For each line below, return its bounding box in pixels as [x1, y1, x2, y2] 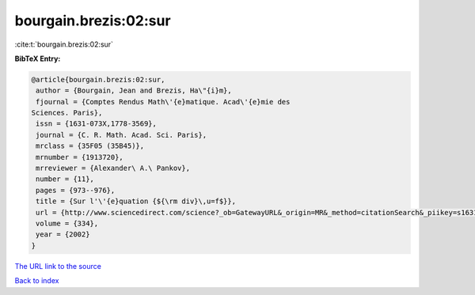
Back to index [14, 276, 59, 286]
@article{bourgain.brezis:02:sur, [31, 75, 165, 84]
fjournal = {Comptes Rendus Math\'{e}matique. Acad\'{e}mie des [36, 97, 291, 106]
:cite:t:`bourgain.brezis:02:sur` [14, 40, 114, 49]
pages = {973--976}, [36, 186, 116, 195]
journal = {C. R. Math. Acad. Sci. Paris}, [36, 130, 207, 139]
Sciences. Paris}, [31, 108, 103, 118]
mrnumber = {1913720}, [36, 153, 124, 161]
